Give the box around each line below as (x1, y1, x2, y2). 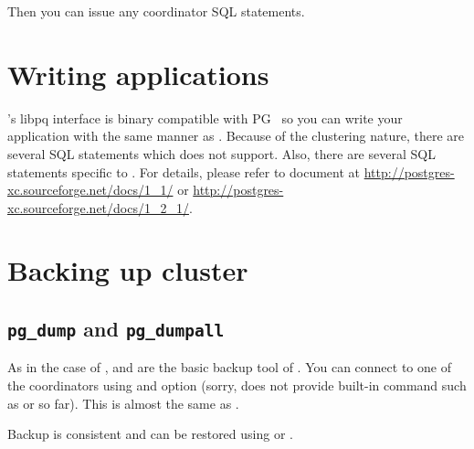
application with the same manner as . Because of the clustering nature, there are (7, 126, 464, 145)
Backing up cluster (7, 251, 248, 289)
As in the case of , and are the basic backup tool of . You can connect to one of (7, 358, 451, 377)
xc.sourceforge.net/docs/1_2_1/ (7, 198, 189, 217)
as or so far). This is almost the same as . (7, 393, 239, 412)
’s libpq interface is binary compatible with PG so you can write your (7, 108, 403, 127)
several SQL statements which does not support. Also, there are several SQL (7, 144, 436, 163)
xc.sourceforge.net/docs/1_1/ (7, 180, 174, 199)
